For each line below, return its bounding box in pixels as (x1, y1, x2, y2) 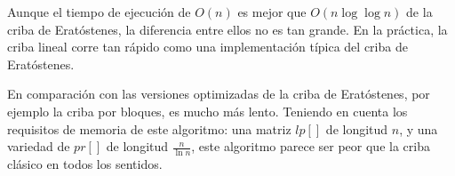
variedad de (7, 137, 70, 156)
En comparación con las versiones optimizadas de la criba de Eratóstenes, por (7, 84, 430, 103)
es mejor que (237, 3, 307, 20)
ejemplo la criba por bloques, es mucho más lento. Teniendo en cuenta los (7, 101, 408, 120)
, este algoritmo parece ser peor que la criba (191, 137, 430, 156)
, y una (399, 119, 438, 138)
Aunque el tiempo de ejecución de (7, 3, 191, 20)
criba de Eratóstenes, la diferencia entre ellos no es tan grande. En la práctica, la (7, 20, 448, 38)
